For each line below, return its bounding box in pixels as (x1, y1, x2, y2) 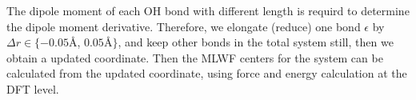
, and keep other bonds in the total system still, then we (118, 34, 394, 50)
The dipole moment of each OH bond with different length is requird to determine (6, 2, 410, 18)
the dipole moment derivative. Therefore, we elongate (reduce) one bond (6, 18, 361, 34)
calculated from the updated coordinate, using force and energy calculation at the (6, 65, 407, 82)
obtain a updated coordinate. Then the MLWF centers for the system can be (6, 49, 383, 66)
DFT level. (6, 80, 59, 97)
